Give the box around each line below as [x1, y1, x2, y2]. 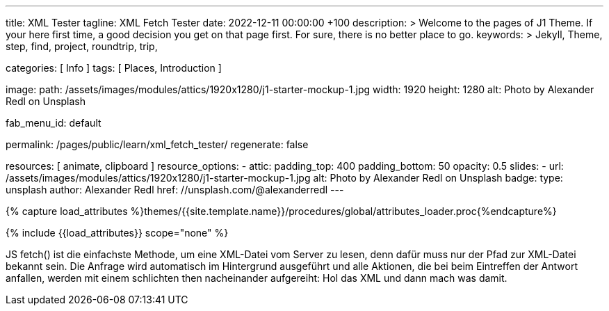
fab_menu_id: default [6, 117, 101, 129]
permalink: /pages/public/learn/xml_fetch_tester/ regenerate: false [6, 138, 309, 150]
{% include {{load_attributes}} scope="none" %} [6, 227, 229, 239]
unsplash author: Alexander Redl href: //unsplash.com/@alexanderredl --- [6, 184, 344, 196]
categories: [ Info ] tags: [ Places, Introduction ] [6, 62, 222, 74]
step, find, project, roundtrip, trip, [6, 40, 158, 52]
